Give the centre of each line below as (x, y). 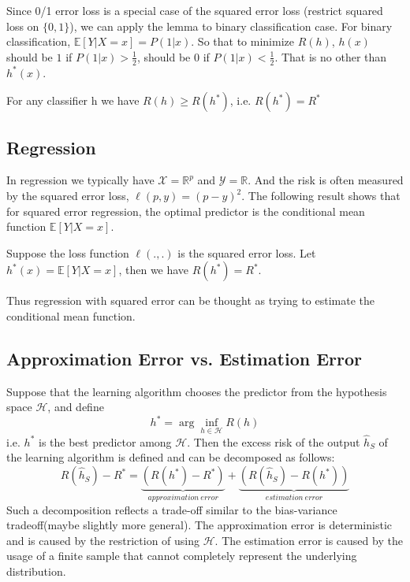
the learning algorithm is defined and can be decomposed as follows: (171, 457)
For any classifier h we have (73, 100)
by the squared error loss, (68, 195)
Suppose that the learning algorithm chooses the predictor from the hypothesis (197, 391)
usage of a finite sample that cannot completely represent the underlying (182, 556)
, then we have (154, 270)
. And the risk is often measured (326, 180)
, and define (76, 407)
